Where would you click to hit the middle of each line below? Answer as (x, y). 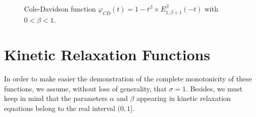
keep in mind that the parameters (56, 98)
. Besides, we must (214, 88)
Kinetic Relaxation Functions (107, 54)
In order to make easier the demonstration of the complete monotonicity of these (128, 79)
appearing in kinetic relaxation (184, 98)
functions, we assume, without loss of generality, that (85, 88)
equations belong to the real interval (60, 108)
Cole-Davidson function (60, 9)
